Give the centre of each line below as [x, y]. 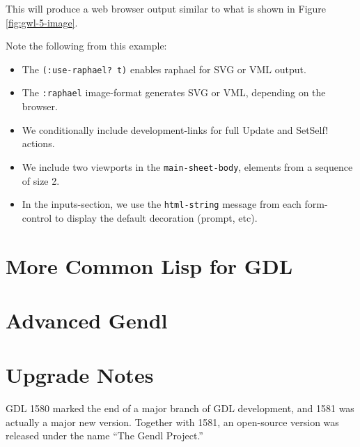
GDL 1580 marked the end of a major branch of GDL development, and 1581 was [180, 408]
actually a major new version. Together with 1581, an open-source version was [172, 422]
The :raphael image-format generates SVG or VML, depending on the [174, 92]
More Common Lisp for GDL [149, 265]
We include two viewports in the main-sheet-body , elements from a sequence [187, 166]
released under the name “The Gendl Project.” [104, 435]
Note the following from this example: [86, 46]
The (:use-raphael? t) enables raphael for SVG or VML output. [164, 69]
